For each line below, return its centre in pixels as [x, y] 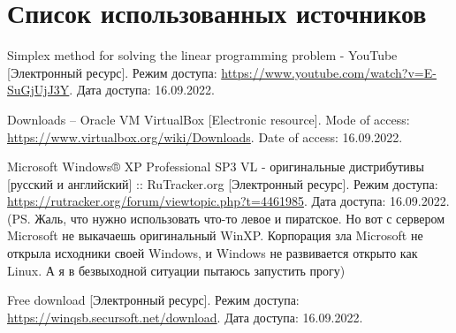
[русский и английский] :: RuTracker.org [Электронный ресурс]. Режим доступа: [223, 183]
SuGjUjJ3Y [38, 90]
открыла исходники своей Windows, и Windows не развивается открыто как [213, 253]
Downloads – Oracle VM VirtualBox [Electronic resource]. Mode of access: [209, 119]
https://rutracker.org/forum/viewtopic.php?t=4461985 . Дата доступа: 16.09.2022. [228, 201]
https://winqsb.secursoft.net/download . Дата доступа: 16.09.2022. [185, 317]
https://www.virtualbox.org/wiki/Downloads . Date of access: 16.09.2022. [205, 136]
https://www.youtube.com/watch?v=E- [329, 72]
